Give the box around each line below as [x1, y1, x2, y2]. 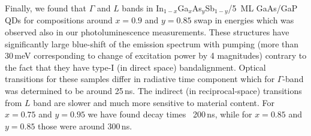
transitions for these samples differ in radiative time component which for [5, 72, 275, 85]
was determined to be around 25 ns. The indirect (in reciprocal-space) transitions [5, 84, 302, 97]
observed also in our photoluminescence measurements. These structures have [5, 26, 289, 38]
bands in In [122, 2, 164, 14]
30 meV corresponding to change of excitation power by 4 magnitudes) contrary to [5, 49, 307, 62]
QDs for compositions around [5, 14, 113, 26]
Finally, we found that [5, 2, 86, 14]
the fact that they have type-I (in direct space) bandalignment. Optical [5, 61, 266, 73]
